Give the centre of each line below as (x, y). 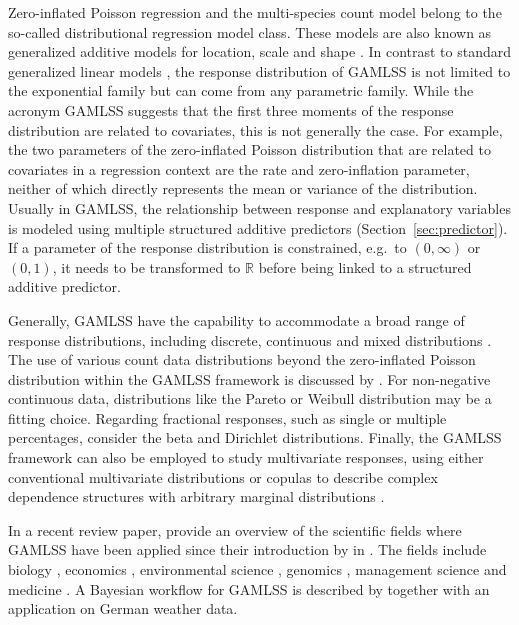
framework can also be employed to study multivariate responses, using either (246, 457)
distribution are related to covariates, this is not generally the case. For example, (255, 129)
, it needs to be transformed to (146, 266)
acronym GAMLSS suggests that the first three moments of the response (231, 109)
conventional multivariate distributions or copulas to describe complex (223, 476)
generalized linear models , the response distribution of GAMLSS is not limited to (259, 70)
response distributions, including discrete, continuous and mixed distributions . (250, 339)
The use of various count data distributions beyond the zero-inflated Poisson (242, 359)
